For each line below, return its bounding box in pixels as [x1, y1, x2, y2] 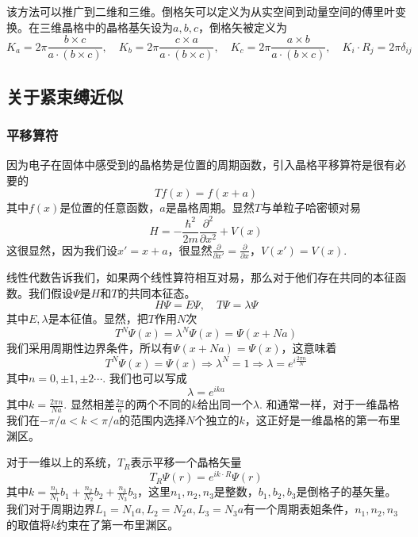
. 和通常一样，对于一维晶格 [259, 396, 400, 412]
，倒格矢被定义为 [197, 18, 287, 35]
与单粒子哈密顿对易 [260, 199, 361, 216]
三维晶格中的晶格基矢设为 [39, 18, 173, 35]
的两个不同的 [125, 396, 192, 412]
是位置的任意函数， [59, 199, 160, 216]
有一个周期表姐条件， [244, 501, 355, 517]
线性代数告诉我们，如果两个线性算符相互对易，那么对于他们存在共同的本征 [6, 268, 395, 285]
